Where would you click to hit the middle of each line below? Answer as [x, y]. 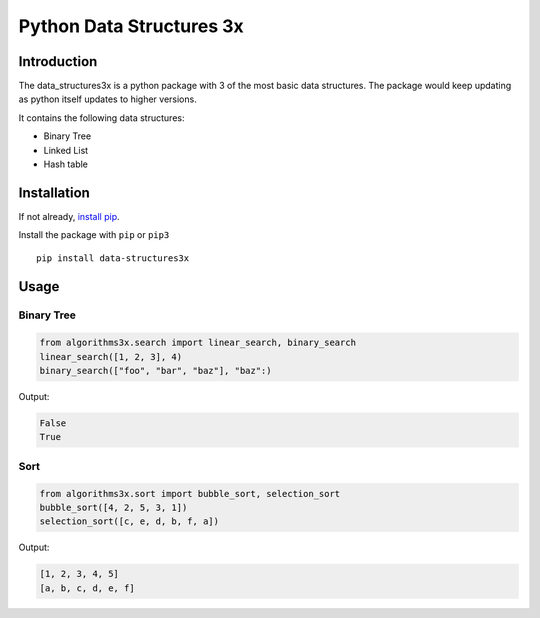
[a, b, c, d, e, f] [87, 588]
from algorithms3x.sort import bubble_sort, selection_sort [190, 493]
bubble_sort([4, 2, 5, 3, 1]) [113, 507]
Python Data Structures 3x [131, 26]
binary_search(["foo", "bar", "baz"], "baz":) [155, 371]
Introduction [58, 61]
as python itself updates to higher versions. [107, 99]
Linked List [66, 150]
